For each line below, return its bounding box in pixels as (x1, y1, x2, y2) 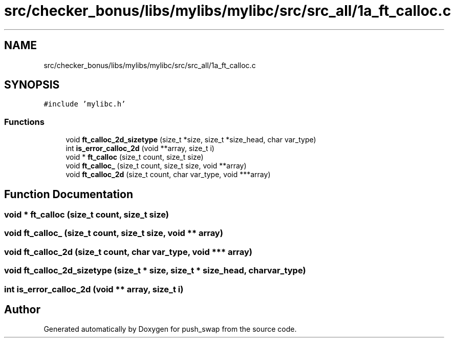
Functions (4, 116, 45, 127)
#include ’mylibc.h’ (44, 100, 126, 109)
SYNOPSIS (4, 78, 60, 92)
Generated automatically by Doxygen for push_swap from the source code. (44, 325, 297, 334)
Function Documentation (4, 187, 133, 201)
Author (4, 303, 40, 316)
